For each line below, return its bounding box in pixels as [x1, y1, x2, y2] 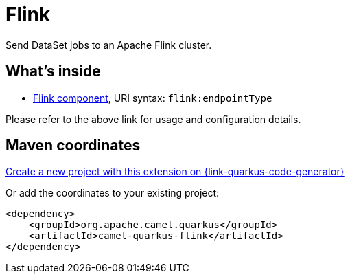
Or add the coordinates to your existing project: [5, 187, 220, 199]
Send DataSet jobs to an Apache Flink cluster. [5, 38, 212, 51]
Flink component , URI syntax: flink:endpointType [33, 91, 272, 104]
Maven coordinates [5, 137, 141, 155]
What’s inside [5, 63, 101, 80]
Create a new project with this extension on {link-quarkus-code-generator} [5, 166, 345, 178]
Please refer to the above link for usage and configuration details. [5, 113, 301, 125]
